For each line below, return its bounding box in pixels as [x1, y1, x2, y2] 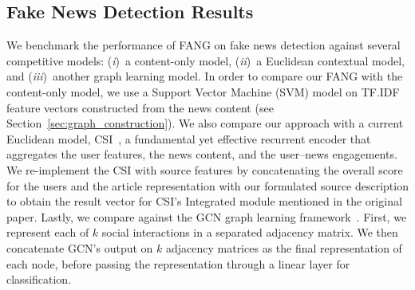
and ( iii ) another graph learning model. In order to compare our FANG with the [6, 68, 403, 84]
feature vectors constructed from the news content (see [6, 99, 274, 116]
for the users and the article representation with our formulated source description [6, 177, 409, 194]
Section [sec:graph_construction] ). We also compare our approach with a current [6, 115, 404, 131]
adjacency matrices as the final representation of [165, 239, 402, 256]
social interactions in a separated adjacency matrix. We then [101, 224, 398, 241]
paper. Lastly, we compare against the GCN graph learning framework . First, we [6, 208, 407, 225]
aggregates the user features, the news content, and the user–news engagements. [6, 146, 397, 163]
